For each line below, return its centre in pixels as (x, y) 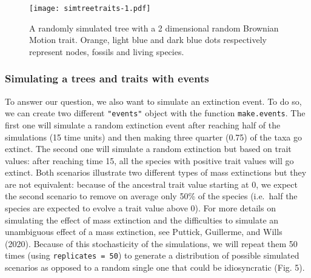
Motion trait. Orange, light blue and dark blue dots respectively (148, 40)
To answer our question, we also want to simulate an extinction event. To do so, (153, 101)
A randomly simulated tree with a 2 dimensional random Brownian (154, 28)
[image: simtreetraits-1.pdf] (90, 8)
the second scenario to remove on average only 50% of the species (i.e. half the (151, 196)
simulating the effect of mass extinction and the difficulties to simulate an (142, 220)
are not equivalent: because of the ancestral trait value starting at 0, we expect (151, 184)
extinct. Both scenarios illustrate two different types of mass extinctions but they (156, 172)
